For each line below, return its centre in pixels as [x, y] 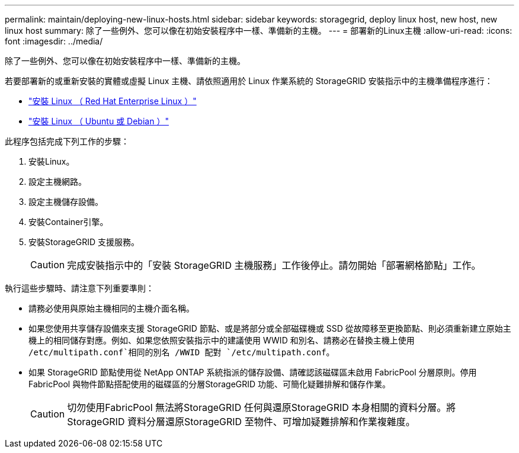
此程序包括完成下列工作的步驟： [67, 141]
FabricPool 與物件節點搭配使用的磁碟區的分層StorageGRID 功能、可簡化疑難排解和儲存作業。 [210, 384]
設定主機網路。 [57, 181]
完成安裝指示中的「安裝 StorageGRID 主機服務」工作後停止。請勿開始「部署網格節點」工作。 [274, 265]
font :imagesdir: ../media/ [54, 41]
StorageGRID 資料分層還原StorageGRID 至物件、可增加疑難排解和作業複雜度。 [241, 422]
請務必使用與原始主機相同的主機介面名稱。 [111, 308]
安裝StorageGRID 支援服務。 [84, 242]
